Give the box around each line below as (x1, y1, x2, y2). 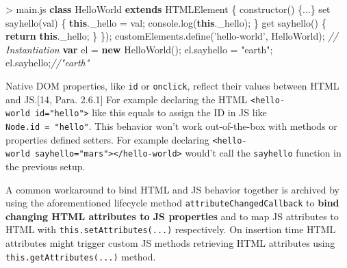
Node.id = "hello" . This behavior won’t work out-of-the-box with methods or (5, 118, 337, 133)
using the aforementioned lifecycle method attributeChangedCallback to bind (5, 196, 339, 210)
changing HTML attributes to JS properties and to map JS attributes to (5, 209, 339, 223)
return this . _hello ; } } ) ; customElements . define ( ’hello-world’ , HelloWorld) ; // (5, 29, 338, 43)
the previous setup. (5, 159, 86, 173)
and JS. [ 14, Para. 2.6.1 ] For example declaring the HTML (5, 92, 248, 106)
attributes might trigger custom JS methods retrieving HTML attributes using (5, 236, 335, 250)
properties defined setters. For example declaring (5, 132, 209, 146)
